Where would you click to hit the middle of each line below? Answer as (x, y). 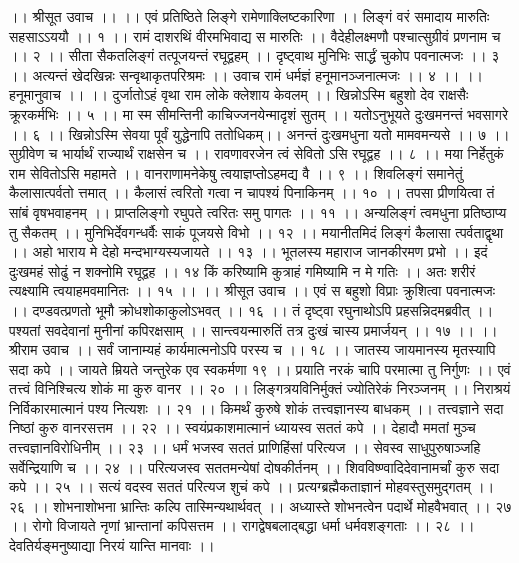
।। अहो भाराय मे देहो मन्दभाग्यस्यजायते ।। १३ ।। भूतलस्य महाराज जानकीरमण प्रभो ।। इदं (248, 251)
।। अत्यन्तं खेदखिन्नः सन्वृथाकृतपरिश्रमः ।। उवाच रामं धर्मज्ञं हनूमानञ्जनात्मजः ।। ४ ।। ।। (246, 74)
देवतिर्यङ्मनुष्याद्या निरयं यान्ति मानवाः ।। (112, 545)
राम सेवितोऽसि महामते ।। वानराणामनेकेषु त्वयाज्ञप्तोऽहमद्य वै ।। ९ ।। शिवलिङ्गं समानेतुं (236, 172)
